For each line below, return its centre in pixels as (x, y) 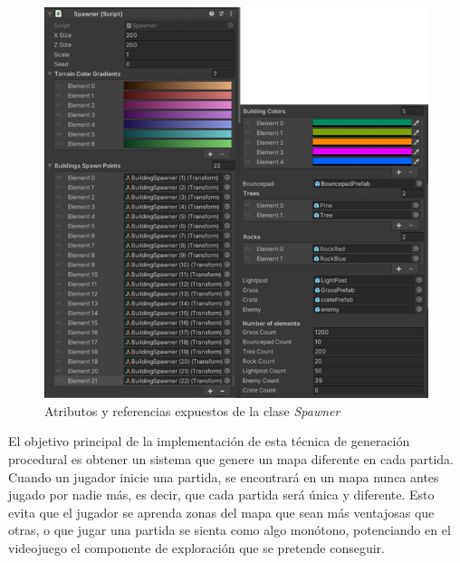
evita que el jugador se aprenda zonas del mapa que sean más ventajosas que (221, 512)
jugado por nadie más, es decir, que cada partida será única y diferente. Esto (221, 495)
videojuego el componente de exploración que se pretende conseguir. (196, 547)
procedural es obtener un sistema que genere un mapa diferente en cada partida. (231, 459)
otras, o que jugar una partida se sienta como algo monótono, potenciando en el (230, 530)
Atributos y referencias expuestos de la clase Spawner (192, 410)
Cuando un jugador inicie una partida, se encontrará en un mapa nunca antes (224, 476)
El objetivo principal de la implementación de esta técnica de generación (209, 441)
